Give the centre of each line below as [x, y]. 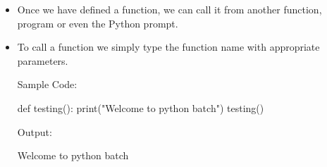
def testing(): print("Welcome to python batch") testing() [141, 107]
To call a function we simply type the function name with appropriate [168, 47]
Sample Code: [47, 84]
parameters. [43, 60]
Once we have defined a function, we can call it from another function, [169, 9]
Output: [35, 131]
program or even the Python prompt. [98, 23]
